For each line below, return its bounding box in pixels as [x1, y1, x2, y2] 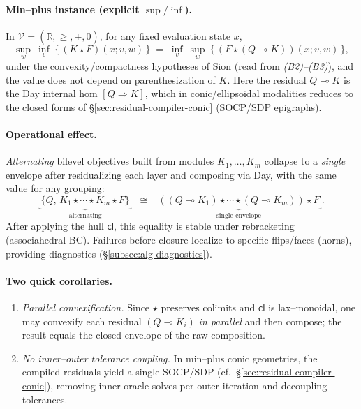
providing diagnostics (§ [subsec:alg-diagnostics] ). [6, 246, 212, 260]
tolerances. [22, 392, 68, 406]
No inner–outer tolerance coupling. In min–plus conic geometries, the [22, 350, 318, 365]
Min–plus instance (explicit [6, 1, 140, 16]
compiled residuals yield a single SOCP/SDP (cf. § [22, 364, 241, 379]
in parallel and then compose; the [198, 313, 342, 328]
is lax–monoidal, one [268, 299, 356, 314]
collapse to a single [264, 154, 346, 168]
